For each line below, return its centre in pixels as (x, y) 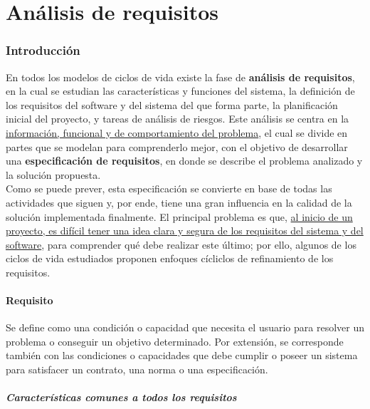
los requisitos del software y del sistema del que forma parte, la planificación (172, 104)
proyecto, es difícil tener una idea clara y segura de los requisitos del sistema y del (185, 231)
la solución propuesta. (53, 174)
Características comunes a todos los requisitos (121, 397)
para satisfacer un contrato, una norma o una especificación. (137, 369)
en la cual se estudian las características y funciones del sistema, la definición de (180, 91)
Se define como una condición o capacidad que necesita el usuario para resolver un (185, 327)
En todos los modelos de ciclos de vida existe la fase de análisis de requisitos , (180, 77)
